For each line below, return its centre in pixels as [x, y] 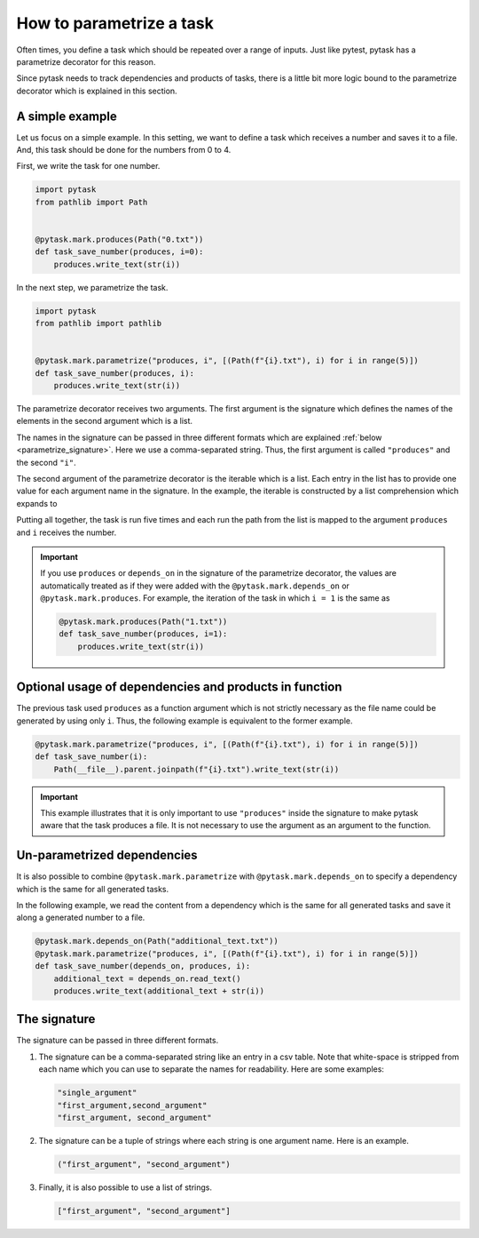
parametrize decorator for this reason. [86, 61]
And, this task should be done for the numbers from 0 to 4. [124, 150]
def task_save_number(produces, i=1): [143, 634]
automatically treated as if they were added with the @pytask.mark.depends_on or [195, 586]
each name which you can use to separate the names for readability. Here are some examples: [212, 1069]
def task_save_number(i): [91, 757]
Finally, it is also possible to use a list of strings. [126, 1187]
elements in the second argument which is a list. [105, 421]
